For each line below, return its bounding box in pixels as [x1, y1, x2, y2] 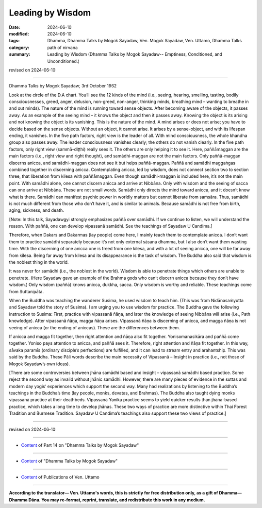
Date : [9, 24, 20, 30]
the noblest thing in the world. [9, 259, 69, 265]
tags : [9, 38, 20, 44]
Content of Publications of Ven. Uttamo [21, 474, 99, 480]
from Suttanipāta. [9, 288, 44, 294]
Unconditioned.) [47, 58, 80, 64]
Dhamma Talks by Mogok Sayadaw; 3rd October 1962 [9, 83, 117, 89]
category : [9, 44, 30, 51]
